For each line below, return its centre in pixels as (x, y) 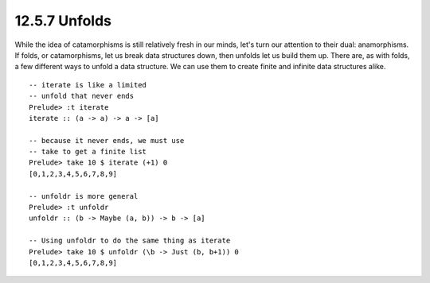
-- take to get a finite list (88, 152)
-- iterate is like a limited (88, 85)
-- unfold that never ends (82, 96)
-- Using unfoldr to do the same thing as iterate (130, 241)
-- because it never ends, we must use (107, 140)
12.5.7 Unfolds (63, 21)
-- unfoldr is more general (84, 196)
